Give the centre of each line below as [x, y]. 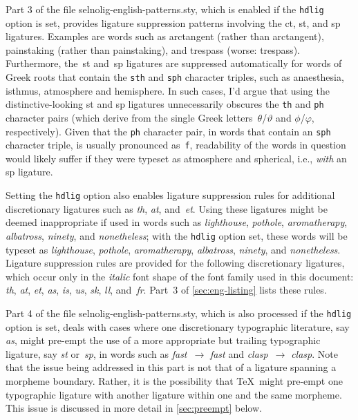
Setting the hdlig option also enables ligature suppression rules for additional [170, 195]
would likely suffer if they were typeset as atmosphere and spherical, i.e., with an [176, 158]
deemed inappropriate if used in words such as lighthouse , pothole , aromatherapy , [177, 222]
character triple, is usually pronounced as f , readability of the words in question [176, 145]
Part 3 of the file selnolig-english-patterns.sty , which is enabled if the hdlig [165, 9]
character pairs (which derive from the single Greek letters [129, 117]
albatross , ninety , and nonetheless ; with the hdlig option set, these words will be [177, 235]
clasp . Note [314, 353]
